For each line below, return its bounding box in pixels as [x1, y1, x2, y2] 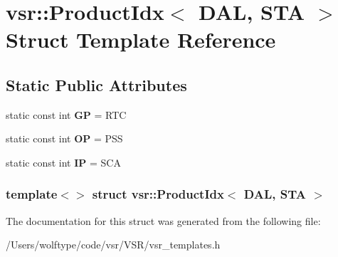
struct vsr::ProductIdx [92, 185, 224, 203]
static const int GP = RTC [6, 107, 127, 122]
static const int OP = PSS [6, 131, 123, 146]
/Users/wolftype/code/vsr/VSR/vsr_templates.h [6, 237, 221, 252]
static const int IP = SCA [6, 154, 121, 169]
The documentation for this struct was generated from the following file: [6, 213, 321, 228]
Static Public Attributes [6, 73, 187, 95]
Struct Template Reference [6, 25, 276, 54]
